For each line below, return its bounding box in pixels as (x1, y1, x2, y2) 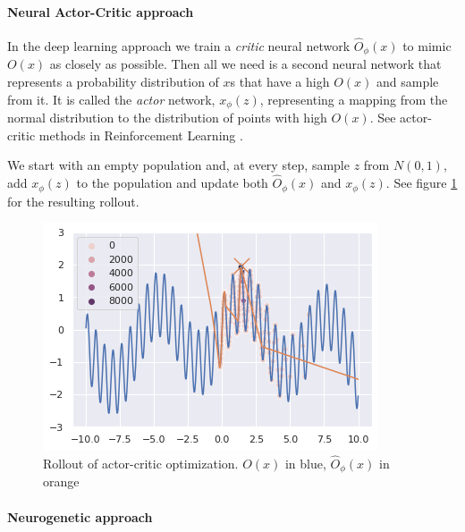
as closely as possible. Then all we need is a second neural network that (49, 55, 442, 73)
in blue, (284, 453, 326, 472)
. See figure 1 (385, 173, 458, 192)
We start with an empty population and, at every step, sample (7, 156, 350, 174)
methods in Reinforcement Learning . (38, 125, 243, 144)
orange (43, 472, 80, 491)
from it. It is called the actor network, (7, 89, 216, 108)
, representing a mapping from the (259, 89, 448, 108)
